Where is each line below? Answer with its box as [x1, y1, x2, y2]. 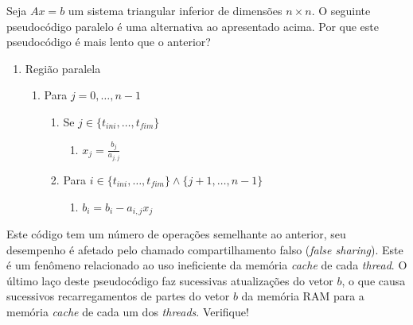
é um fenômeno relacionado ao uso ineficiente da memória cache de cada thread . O [6, 257, 407, 273]
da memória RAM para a [241, 288, 364, 304]
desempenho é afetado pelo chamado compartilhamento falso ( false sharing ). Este [6, 241, 403, 257]
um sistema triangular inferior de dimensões [68, 2, 282, 18]
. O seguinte [311, 2, 371, 18]
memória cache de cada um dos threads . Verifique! [6, 304, 249, 319]
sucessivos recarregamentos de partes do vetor [6, 288, 230, 304]
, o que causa [341, 272, 406, 288]
